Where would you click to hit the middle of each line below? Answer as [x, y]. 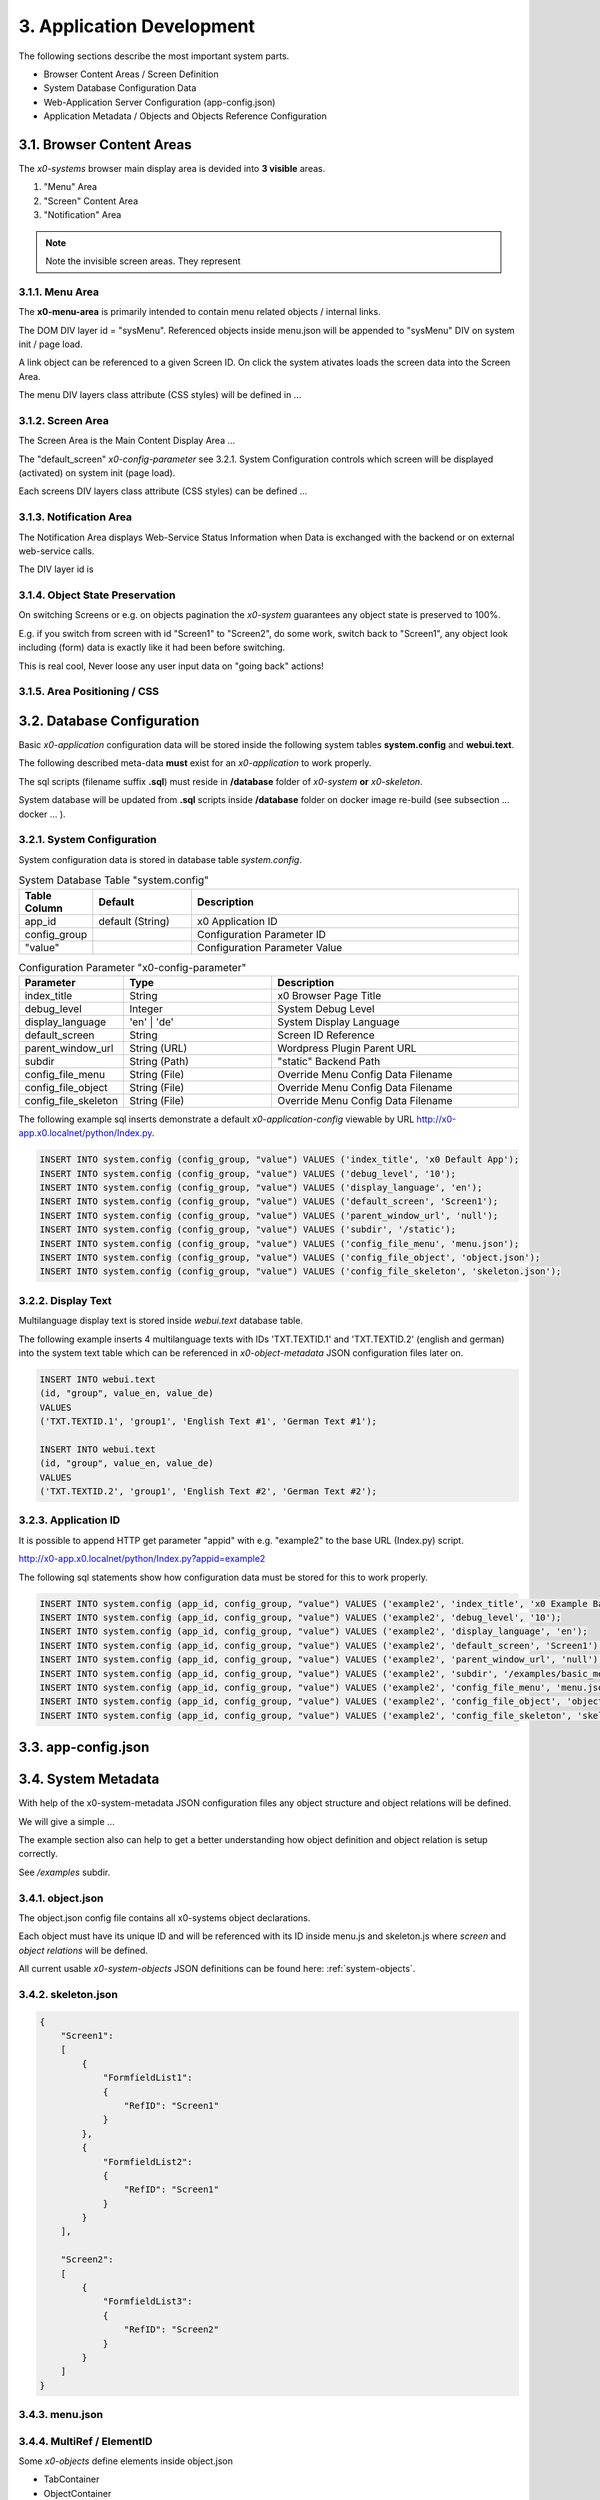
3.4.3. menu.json [61, 2415]
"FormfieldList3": [148, 2301]
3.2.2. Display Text [65, 1300]
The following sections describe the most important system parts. [154, 56]
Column [44, 908]
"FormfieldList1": [148, 2078]
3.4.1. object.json [61, 1898]
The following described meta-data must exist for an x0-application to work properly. [195, 763]
